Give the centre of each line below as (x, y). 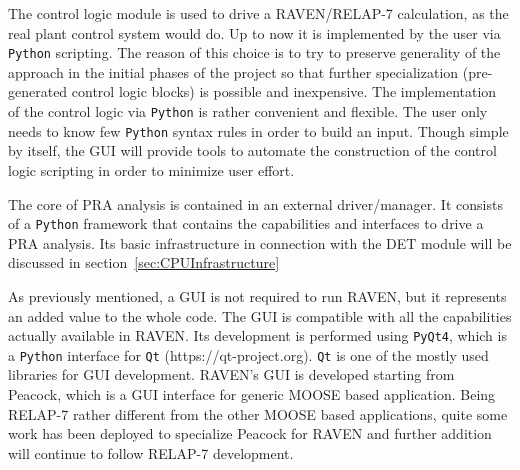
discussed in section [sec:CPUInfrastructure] (144, 262)
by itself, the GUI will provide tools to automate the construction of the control (252, 150)
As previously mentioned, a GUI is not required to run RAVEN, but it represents (257, 295)
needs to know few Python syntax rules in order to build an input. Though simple (258, 130)
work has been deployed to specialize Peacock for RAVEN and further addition (250, 433)
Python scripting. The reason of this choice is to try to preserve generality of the (254, 52)
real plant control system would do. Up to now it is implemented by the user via (254, 32)
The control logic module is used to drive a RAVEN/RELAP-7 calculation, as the (258, 13)
